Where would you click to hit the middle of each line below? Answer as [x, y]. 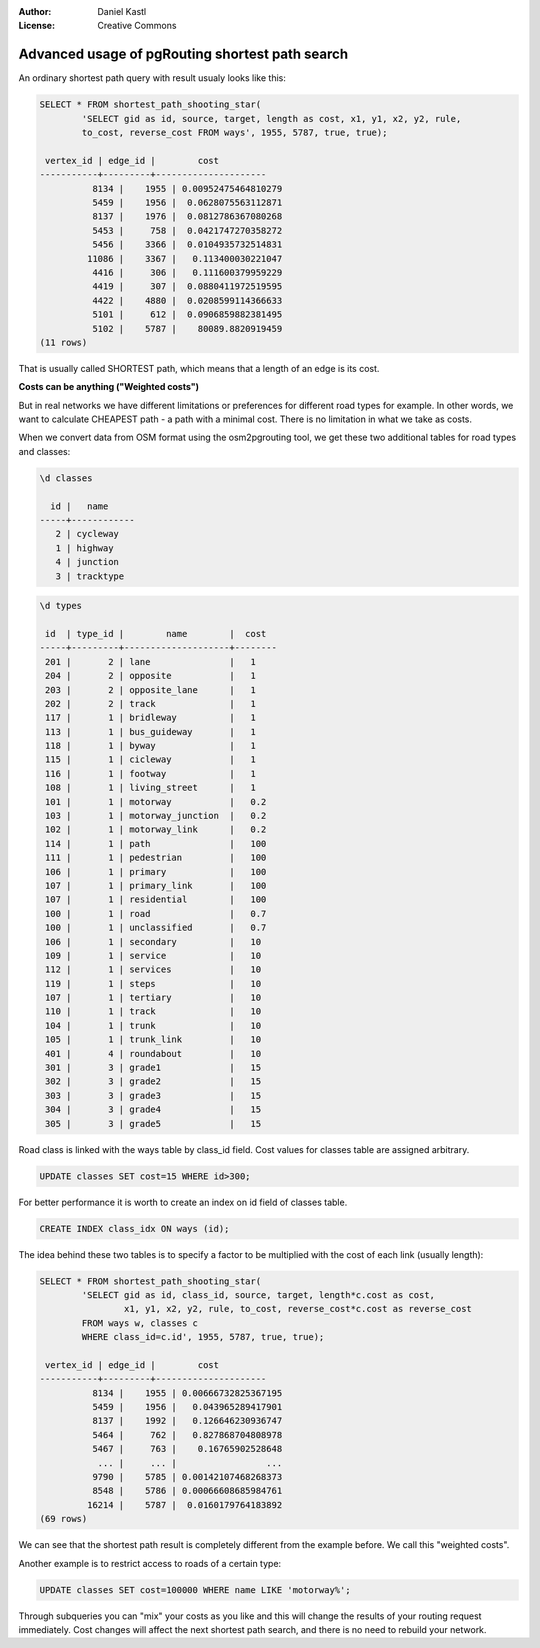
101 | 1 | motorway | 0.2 [156, 801]
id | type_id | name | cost [156, 633]
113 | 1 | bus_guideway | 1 [151, 731]
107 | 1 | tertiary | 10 [153, 998]
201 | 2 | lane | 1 [151, 661]
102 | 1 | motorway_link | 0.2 [156, 829]
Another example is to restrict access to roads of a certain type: [150, 1563]
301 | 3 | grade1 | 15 [153, 1068]
